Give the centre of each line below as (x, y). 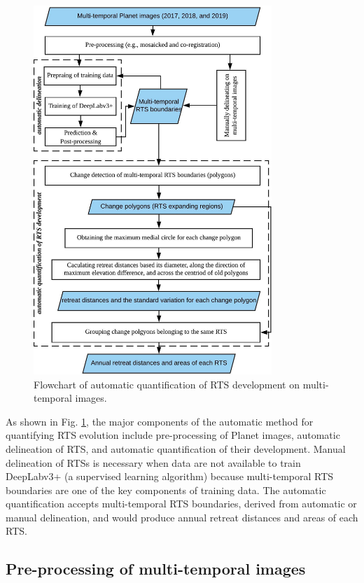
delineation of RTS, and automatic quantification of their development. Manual (176, 448)
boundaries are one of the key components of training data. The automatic (166, 490)
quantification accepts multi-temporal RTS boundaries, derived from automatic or (181, 504)
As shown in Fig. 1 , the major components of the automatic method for (160, 421)
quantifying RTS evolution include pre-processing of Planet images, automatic (173, 435)
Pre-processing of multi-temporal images (156, 569)
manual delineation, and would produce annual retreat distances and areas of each (182, 517)
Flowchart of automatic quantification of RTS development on (167, 384)
